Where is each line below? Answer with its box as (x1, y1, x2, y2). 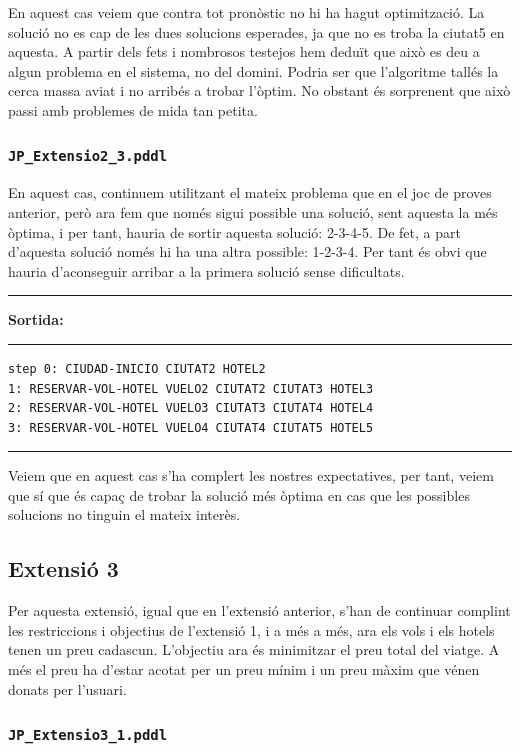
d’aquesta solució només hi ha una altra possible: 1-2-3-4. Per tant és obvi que (8, 241, 487, 262)
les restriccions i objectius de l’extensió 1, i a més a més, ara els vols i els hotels (8, 619, 495, 640)
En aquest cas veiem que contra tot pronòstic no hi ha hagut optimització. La (8, 2, 485, 22)
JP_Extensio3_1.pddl (8, 727, 168, 744)
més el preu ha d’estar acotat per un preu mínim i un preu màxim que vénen (8, 659, 480, 680)
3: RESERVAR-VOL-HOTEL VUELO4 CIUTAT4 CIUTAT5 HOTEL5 (8, 420, 374, 435)
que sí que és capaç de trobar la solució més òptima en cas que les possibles (8, 484, 470, 505)
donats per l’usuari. (8, 678, 127, 699)
